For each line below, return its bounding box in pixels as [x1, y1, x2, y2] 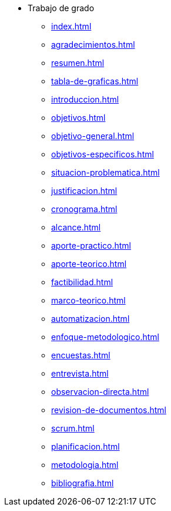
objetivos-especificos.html [51, 149, 154, 159]
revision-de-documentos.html [51, 405, 166, 415]
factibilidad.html [51, 277, 113, 287]
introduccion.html [51, 94, 119, 104]
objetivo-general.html [51, 131, 135, 141]
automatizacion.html [51, 314, 130, 324]
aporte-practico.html [51, 240, 131, 250]
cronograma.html [51, 204, 118, 214]
